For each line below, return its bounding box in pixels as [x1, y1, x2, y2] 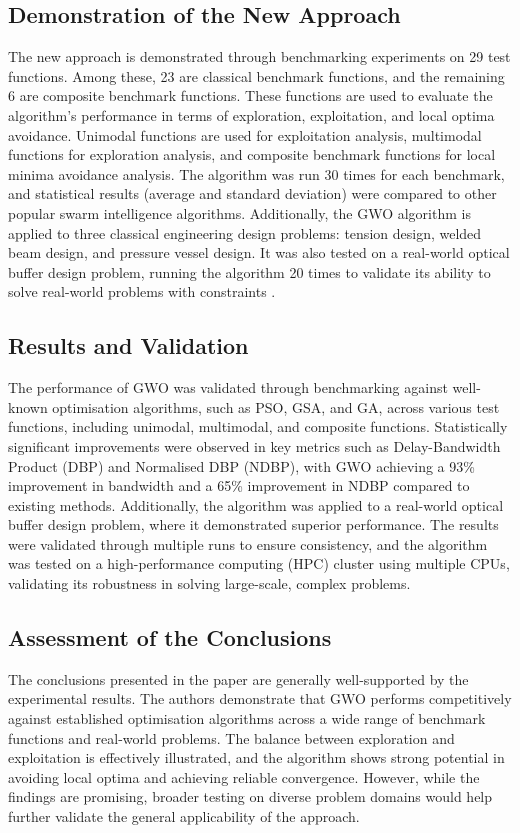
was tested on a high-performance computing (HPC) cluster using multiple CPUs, [8, 553, 510, 574]
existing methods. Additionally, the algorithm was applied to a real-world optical [8, 494, 504, 515]
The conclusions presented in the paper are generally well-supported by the [8, 668, 469, 689]
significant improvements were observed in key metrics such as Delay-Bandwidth [8, 435, 501, 456]
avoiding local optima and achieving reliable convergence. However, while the [8, 766, 480, 787]
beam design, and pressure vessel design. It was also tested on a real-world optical [8, 242, 510, 263]
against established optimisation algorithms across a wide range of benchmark [8, 708, 486, 729]
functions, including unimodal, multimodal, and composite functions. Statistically [8, 416, 508, 437]
